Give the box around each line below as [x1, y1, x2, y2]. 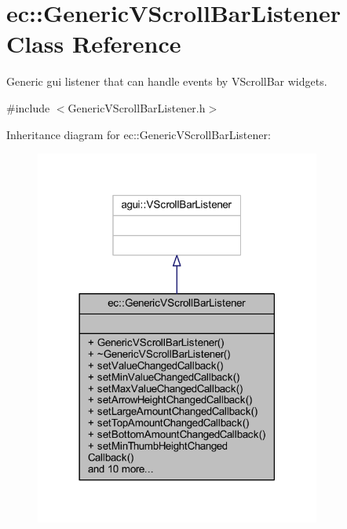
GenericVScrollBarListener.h [68, 99, 206, 116]
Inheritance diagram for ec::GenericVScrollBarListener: [6, 126, 271, 142]
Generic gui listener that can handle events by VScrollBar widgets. [6, 73, 327, 90]
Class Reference [6, 28, 181, 60]
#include [6, 99, 50, 116]
